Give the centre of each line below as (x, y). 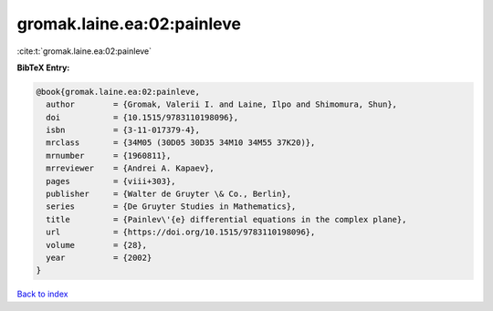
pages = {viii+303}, (111, 181)
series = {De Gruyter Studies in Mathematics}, (171, 207)
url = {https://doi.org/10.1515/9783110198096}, (181, 232)
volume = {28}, (97, 245)
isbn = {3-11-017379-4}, (123, 130)
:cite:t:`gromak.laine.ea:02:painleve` (84, 51)
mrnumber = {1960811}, (109, 155)
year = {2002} (99, 258)
